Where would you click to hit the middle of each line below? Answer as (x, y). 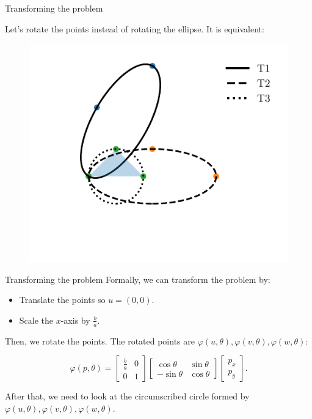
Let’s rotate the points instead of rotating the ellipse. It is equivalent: (135, 28)
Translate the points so (62, 300)
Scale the (36, 320)
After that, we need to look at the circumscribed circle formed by (127, 396)
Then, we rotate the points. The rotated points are (100, 341)
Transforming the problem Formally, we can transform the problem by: (138, 279)
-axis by (75, 320)
